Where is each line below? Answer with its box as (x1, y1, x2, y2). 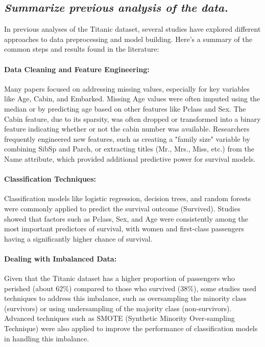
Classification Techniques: (4, 174, 97, 184)
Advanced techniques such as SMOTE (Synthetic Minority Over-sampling (4, 313, 235, 323)
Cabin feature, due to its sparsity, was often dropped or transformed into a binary (4, 113, 261, 124)
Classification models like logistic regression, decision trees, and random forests (4, 193, 251, 204)
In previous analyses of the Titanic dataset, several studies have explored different (4, 24, 261, 34)
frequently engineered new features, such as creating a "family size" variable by (4, 133, 250, 144)
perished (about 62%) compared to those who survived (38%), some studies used (4, 283, 257, 293)
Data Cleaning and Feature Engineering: (4, 63, 150, 74)
